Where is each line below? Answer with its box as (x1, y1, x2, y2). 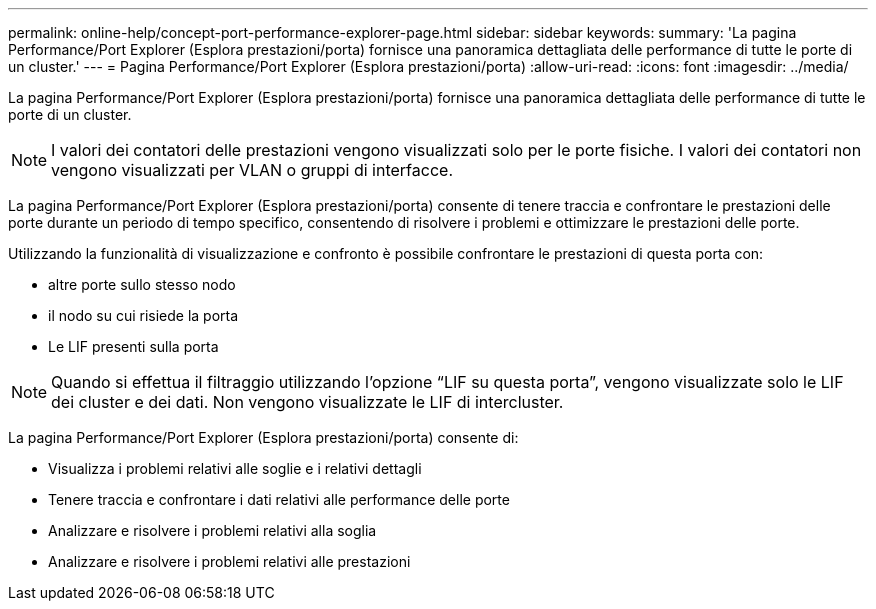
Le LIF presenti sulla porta (48, 338, 219, 355)
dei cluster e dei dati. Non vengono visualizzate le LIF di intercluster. (51, 392, 564, 412)
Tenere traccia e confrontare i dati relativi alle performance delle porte (48, 491, 510, 508)
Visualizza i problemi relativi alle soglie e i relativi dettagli (48, 460, 422, 477)
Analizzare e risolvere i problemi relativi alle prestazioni (48, 553, 411, 570)
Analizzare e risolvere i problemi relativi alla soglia (48, 522, 377, 539)
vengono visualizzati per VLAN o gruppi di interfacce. (51, 160, 453, 180)
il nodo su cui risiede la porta (48, 307, 239, 324)
